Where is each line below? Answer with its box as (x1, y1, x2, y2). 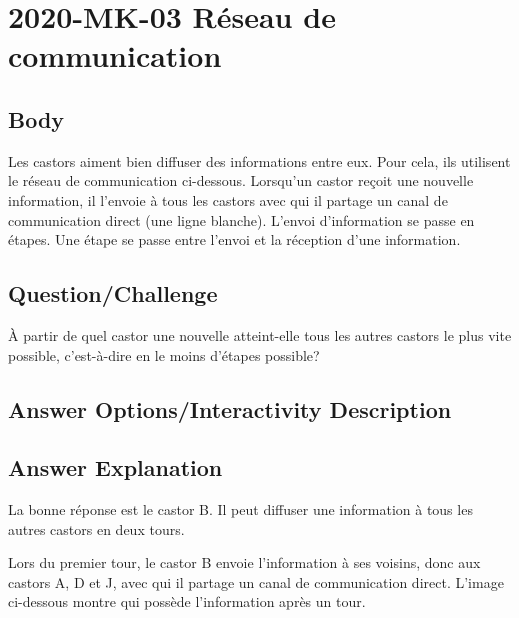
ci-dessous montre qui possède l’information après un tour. (8, 591, 366, 612)
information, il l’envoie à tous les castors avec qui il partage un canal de (8, 189, 448, 210)
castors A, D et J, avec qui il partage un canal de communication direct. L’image (8, 571, 504, 592)
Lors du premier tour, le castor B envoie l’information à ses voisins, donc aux (8, 552, 481, 573)
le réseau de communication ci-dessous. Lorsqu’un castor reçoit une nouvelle (8, 170, 474, 191)
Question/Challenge (8, 278, 218, 309)
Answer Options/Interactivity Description (8, 393, 452, 424)
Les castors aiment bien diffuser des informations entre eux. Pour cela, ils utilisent (8, 150, 511, 171)
